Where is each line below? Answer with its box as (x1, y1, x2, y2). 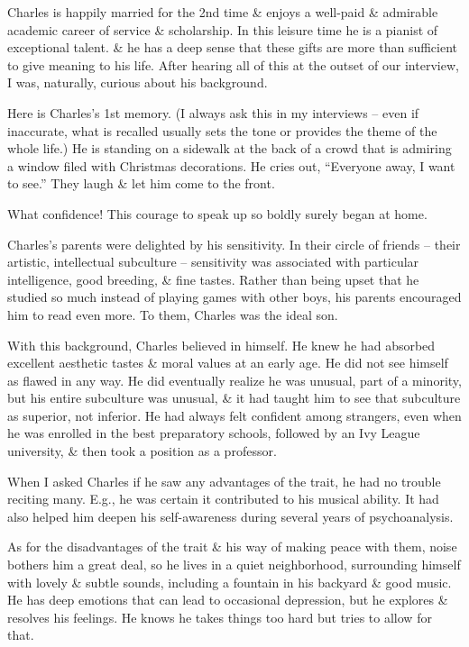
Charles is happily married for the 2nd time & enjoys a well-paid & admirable (7, 3, 438, 21)
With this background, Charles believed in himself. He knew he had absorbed (7, 335, 436, 354)
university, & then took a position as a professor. (7, 442, 277, 460)
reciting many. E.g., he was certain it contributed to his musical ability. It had (7, 489, 439, 508)
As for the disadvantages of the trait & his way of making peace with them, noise (7, 537, 457, 556)
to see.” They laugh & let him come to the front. (7, 174, 275, 193)
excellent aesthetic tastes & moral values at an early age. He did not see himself (7, 353, 448, 372)
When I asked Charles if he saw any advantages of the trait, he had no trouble (7, 471, 441, 490)
